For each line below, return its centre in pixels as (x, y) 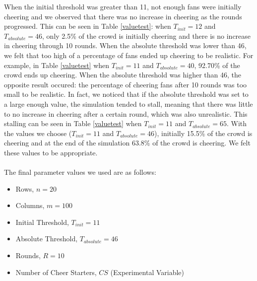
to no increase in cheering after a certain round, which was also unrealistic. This (126, 113)
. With (237, 123)
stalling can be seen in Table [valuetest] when (73, 123)
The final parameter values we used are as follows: (80, 172)
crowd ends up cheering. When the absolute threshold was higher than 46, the (123, 75)
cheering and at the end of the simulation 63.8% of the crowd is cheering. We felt (127, 143)
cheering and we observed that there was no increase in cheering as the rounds (123, 16)
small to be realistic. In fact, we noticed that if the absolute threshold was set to (126, 94)
